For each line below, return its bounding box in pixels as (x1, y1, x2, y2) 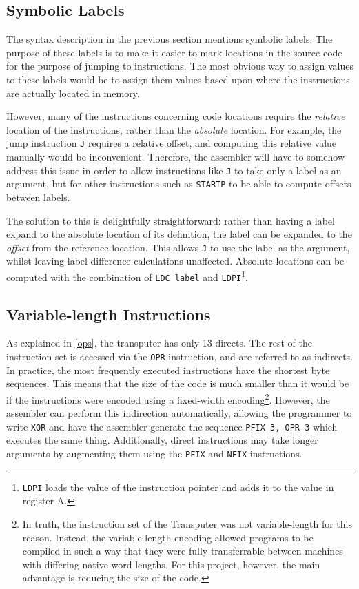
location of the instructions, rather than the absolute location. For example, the (6, 122, 342, 136)
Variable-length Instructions (6, 303, 211, 324)
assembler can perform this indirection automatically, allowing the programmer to (6, 406, 352, 420)
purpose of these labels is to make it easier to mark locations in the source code (6, 45, 342, 59)
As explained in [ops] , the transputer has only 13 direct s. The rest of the (6, 335, 312, 350)
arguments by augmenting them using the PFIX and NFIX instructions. (6, 446, 302, 460)
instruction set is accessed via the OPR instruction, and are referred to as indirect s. (6, 349, 353, 364)
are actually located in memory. (6, 85, 140, 100)
